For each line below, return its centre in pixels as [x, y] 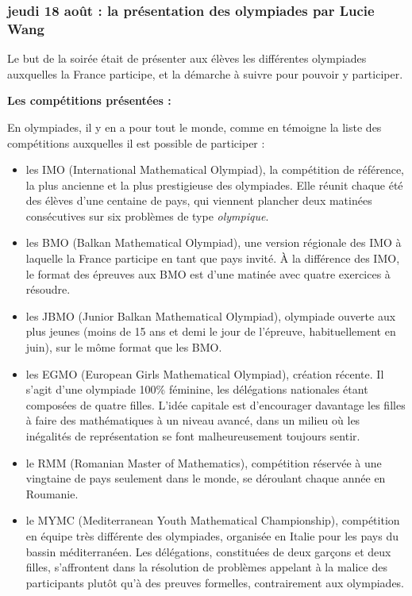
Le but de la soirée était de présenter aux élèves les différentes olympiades [187, 58]
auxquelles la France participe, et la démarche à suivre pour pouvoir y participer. [205, 73]
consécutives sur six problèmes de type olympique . [147, 215]
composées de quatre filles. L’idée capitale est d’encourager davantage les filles [216, 404]
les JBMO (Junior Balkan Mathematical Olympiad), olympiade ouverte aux [211, 315]
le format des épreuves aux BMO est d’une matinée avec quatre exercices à [208, 273]
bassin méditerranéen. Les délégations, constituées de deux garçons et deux [208, 551]
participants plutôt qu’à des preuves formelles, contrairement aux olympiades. [215, 582]
